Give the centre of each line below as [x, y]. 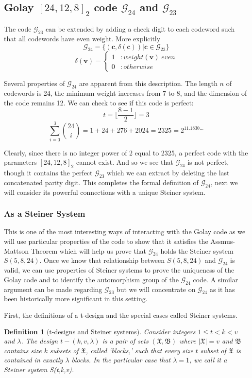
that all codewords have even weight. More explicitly [82, 39]
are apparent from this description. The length [148, 83]
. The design [40, 341]
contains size [23, 350]
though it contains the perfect [48, 172]
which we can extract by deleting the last [168, 172]
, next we [224, 182]
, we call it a [208, 360]
